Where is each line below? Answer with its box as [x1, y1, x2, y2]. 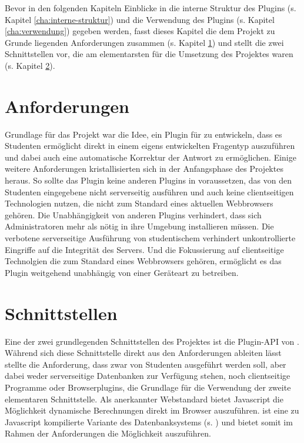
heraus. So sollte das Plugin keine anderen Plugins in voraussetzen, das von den [5, 174, 292, 186]
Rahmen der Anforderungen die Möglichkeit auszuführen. [5, 427, 211, 439]
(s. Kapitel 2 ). [5, 59, 55, 71]
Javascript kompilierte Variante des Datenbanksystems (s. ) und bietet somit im [5, 415, 293, 428]
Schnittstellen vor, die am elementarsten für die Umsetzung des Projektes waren [5, 48, 293, 60]
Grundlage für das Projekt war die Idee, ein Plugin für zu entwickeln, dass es [5, 128, 282, 140]
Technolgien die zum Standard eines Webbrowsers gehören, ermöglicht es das [5, 255, 282, 267]
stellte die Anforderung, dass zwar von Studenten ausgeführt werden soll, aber [5, 358, 286, 370]
